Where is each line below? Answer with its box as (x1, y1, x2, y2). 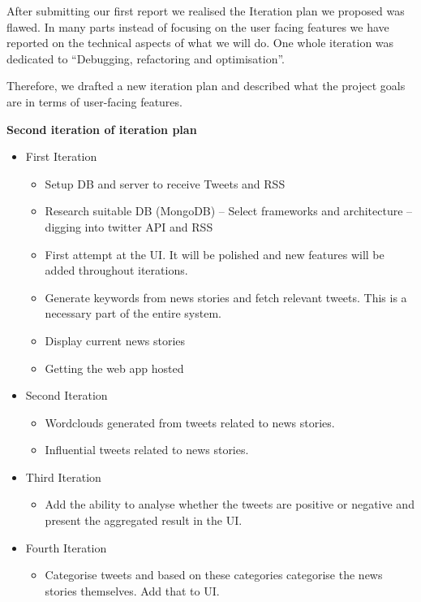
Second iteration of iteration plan (6, 120, 197, 137)
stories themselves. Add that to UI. (45, 582, 220, 599)
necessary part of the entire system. (45, 305, 221, 322)
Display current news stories (45, 331, 186, 349)
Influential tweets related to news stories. (45, 441, 249, 458)
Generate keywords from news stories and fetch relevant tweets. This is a (45, 288, 407, 305)
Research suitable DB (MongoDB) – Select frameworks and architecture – (45, 202, 413, 219)
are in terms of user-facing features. (6, 93, 183, 110)
